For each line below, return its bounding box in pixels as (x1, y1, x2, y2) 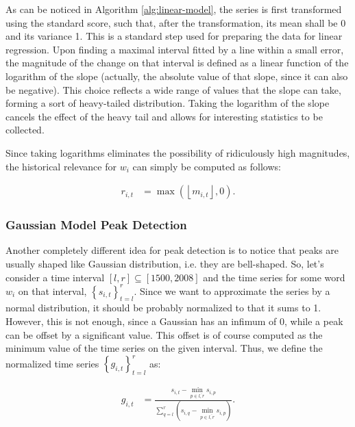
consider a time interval (5, 270, 105, 284)
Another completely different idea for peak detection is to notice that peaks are (5, 243, 339, 257)
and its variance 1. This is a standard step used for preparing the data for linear (5, 29, 343, 43)
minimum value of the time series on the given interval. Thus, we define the (5, 341, 323, 355)
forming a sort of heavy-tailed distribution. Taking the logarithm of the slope (5, 96, 330, 110)
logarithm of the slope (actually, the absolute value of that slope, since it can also (5, 68, 348, 83)
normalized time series (5, 356, 99, 370)
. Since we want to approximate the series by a (134, 283, 330, 298)
